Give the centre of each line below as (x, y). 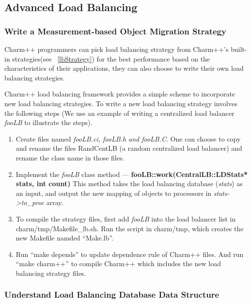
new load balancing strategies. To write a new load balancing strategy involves (121, 103)
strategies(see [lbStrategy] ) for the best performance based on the (111, 58)
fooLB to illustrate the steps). (48, 122)
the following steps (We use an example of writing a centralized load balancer (119, 113)
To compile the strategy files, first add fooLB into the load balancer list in (126, 218)
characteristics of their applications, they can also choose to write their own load (124, 68)
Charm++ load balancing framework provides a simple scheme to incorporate (120, 94)
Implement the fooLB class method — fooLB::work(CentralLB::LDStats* (132, 174)
